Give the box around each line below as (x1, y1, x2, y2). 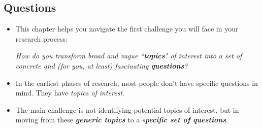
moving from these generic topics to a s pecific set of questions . (15, 114, 228, 125)
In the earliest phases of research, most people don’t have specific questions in (15, 77, 258, 88)
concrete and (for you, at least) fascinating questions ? (15, 60, 188, 71)
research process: (15, 33, 68, 44)
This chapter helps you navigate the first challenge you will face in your (15, 23, 239, 34)
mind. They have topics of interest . (15, 87, 124, 98)
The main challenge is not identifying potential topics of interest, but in (15, 104, 239, 115)
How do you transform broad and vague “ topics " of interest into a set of (15, 50, 242, 61)
